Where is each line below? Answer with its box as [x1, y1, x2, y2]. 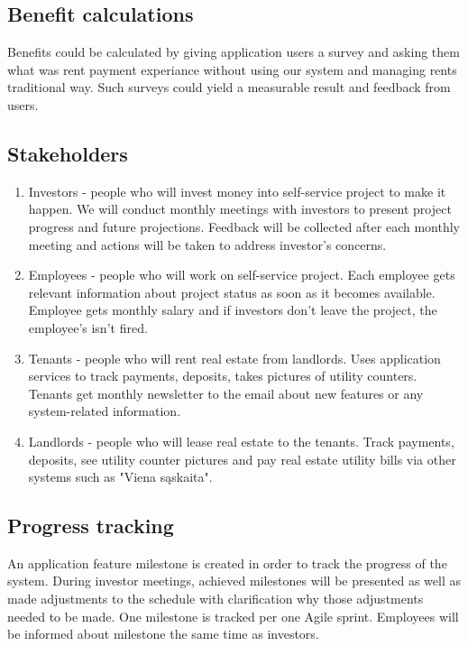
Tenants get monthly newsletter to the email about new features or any [28, 383, 424, 402]
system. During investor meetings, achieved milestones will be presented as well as [7, 571, 461, 590]
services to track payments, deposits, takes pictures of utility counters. [28, 366, 418, 385]
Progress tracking [7, 512, 174, 540]
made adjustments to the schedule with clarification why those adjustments [7, 589, 424, 608]
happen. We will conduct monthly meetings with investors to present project [28, 199, 452, 218]
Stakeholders [7, 139, 128, 167]
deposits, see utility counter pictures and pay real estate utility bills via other [28, 449, 456, 468]
